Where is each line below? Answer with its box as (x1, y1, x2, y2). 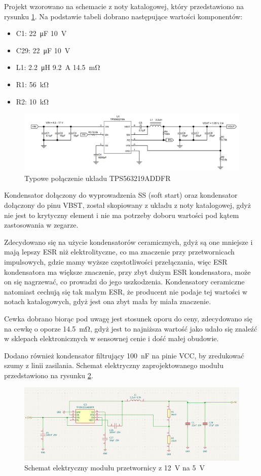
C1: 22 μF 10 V (16, 28, 67, 39)
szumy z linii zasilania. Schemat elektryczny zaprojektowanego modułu (4, 360, 224, 371)
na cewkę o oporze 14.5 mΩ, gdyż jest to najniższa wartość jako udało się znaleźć (4, 323, 257, 334)
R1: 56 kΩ (16, 79, 49, 89)
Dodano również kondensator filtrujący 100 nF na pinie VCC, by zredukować (4, 350, 244, 360)
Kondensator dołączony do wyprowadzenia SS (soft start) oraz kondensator (4, 190, 238, 200)
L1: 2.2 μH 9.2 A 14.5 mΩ (16, 62, 100, 72)
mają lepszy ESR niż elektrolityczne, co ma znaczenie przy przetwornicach (4, 246, 235, 257)
